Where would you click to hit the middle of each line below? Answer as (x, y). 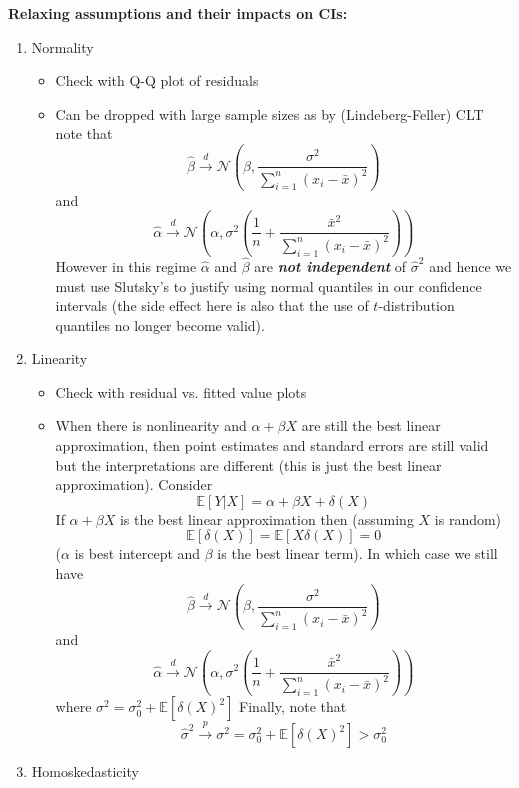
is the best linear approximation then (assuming (266, 518)
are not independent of (330, 265)
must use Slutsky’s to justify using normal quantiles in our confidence (268, 285)
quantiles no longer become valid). (160, 324)
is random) (468, 518)
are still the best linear (371, 425)
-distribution (416, 305)
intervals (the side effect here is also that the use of (212, 305)
